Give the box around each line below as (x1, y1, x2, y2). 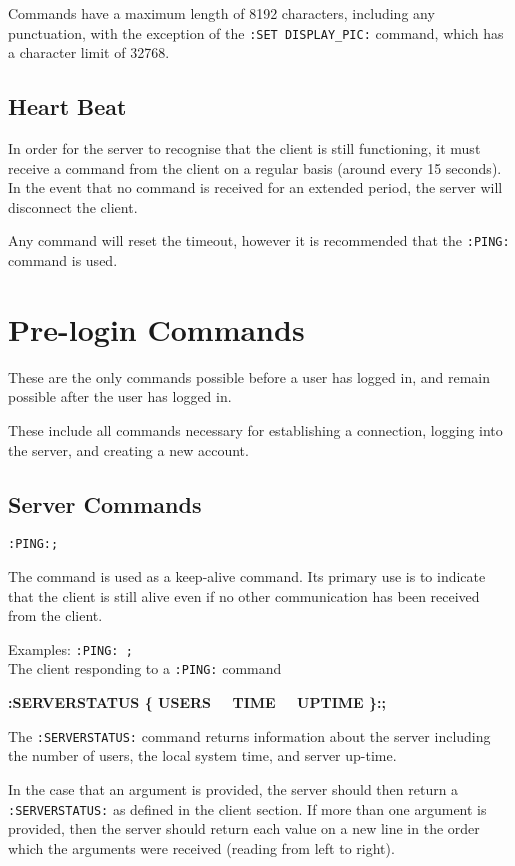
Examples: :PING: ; (8, 638, 133, 659)
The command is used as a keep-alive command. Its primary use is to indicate (8, 566, 486, 587)
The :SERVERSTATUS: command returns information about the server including (8, 725, 491, 746)
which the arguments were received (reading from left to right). (8, 837, 395, 858)
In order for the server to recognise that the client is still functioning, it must (8, 138, 481, 159)
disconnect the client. (8, 196, 138, 217)
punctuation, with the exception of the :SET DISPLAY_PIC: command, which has (8, 22, 504, 43)
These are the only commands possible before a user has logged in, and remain (8, 366, 491, 387)
